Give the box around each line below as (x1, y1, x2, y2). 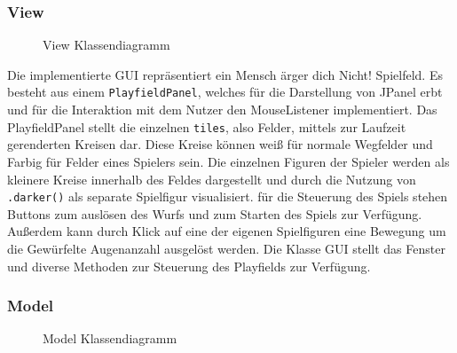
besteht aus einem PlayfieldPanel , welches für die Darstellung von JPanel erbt (7, 82, 443, 101)
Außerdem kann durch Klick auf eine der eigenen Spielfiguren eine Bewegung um (7, 222, 446, 240)
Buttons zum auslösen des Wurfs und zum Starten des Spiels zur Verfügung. (7, 204, 422, 223)
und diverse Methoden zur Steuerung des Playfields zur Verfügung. (7, 256, 371, 275)
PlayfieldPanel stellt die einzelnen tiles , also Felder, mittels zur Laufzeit (7, 117, 406, 136)
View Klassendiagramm (43, 35, 170, 54)
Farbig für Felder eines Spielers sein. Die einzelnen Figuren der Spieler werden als (7, 152, 450, 170)
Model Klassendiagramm (43, 329, 177, 348)
